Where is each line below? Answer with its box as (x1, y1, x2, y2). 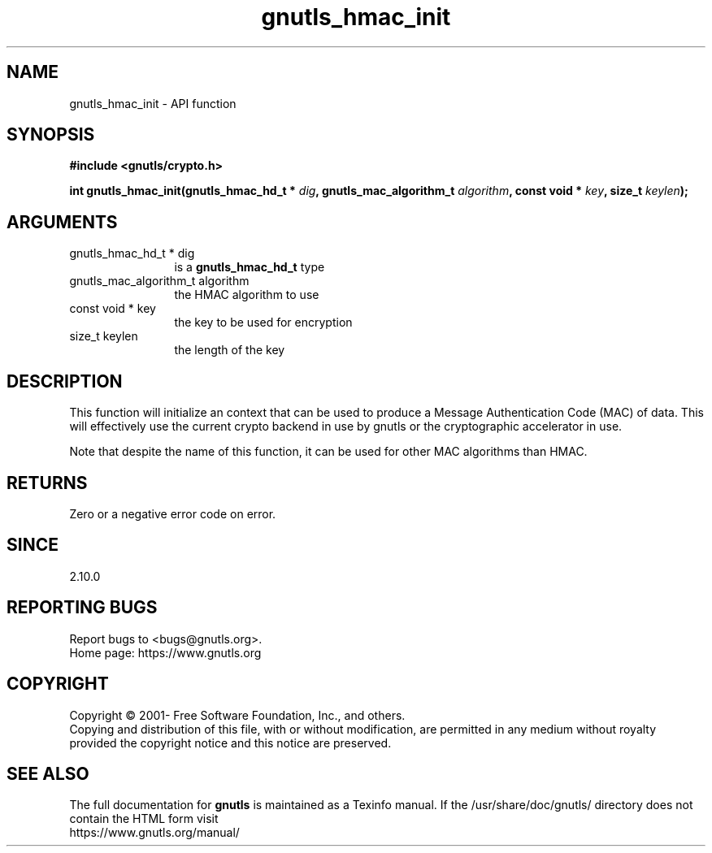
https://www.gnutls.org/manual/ (69, 825, 240, 840)
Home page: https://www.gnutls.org (69, 645, 262, 660)
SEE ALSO (7, 763, 89, 784)
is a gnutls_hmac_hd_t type (174, 260, 325, 275)
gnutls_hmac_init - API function (69, 96, 237, 110)
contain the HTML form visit (69, 812, 219, 826)
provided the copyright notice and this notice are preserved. (69, 735, 392, 750)
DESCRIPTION (7, 370, 123, 392)
